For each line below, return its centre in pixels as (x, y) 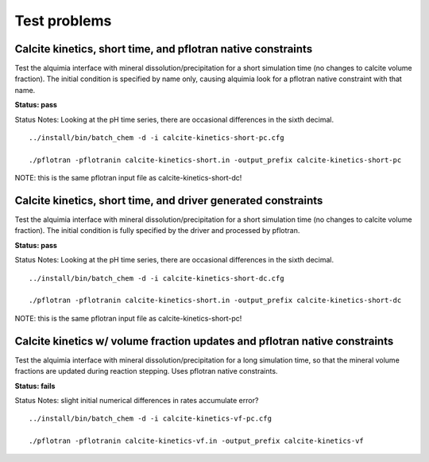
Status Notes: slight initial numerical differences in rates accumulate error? (137, 400)
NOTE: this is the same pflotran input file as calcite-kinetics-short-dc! (128, 178)
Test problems (63, 21)
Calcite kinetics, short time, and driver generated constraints (169, 200)
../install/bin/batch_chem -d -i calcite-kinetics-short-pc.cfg (157, 138)
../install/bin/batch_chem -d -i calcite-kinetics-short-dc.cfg (157, 278)
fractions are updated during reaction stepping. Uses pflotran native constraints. (146, 371)
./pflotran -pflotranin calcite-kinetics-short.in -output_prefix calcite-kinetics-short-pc (215, 160)
